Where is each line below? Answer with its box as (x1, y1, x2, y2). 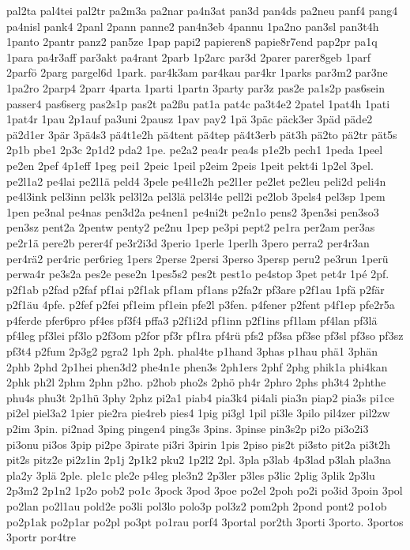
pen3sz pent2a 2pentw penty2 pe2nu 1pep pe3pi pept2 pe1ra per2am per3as (6, 219, 375, 235)
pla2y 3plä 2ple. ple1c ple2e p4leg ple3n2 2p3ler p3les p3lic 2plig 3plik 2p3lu (6, 466, 375, 483)
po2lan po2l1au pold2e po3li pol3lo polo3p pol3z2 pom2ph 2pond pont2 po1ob (6, 498, 387, 514)
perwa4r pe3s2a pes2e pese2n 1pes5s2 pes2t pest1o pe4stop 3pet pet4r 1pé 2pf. (6, 266, 389, 282)
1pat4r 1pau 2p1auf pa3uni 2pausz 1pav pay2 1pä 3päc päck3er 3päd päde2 (6, 111, 373, 127)
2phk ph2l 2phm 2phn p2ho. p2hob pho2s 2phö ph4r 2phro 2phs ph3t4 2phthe (6, 374, 386, 390)
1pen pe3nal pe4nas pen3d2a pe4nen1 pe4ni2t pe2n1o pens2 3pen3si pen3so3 (6, 203, 379, 220)
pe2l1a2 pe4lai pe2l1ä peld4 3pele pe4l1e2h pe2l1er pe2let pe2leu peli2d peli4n (6, 172, 386, 189)
